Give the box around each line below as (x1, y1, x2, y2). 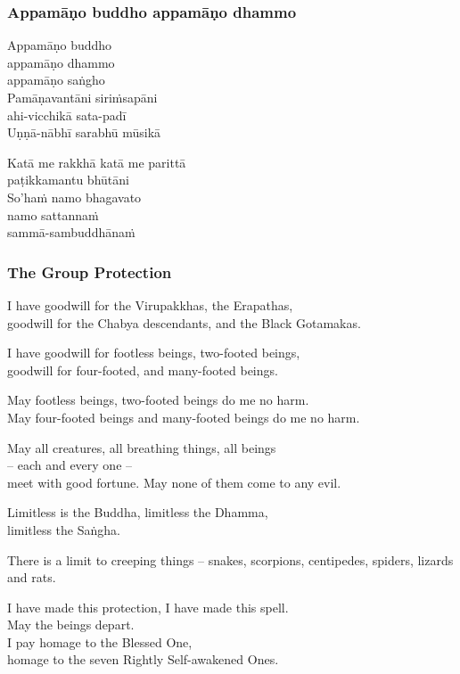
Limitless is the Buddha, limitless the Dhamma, (7, 503, 268, 522)
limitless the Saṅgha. (7, 520, 120, 538)
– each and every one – (7, 456, 133, 474)
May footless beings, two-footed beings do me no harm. (7, 390, 309, 409)
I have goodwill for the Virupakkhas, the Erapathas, (7, 295, 293, 314)
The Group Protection (7, 260, 172, 283)
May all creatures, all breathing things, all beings (7, 438, 276, 456)
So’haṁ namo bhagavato (7, 187, 142, 206)
